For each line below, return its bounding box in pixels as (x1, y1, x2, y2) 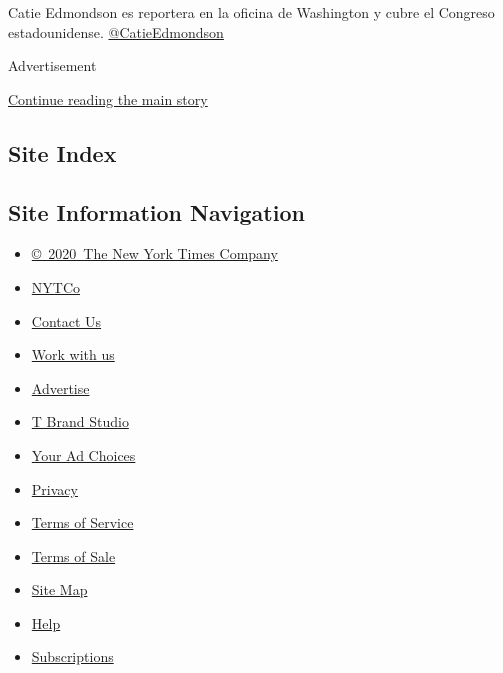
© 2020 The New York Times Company (31, 243, 278, 264)
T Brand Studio (31, 411, 129, 432)
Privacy (31, 478, 78, 499)
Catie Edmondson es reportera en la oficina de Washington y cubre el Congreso (8, 2, 495, 22)
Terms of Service (31, 512, 134, 533)
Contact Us (31, 310, 102, 331)
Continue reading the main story (8, 88, 208, 109)
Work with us (31, 344, 115, 365)
